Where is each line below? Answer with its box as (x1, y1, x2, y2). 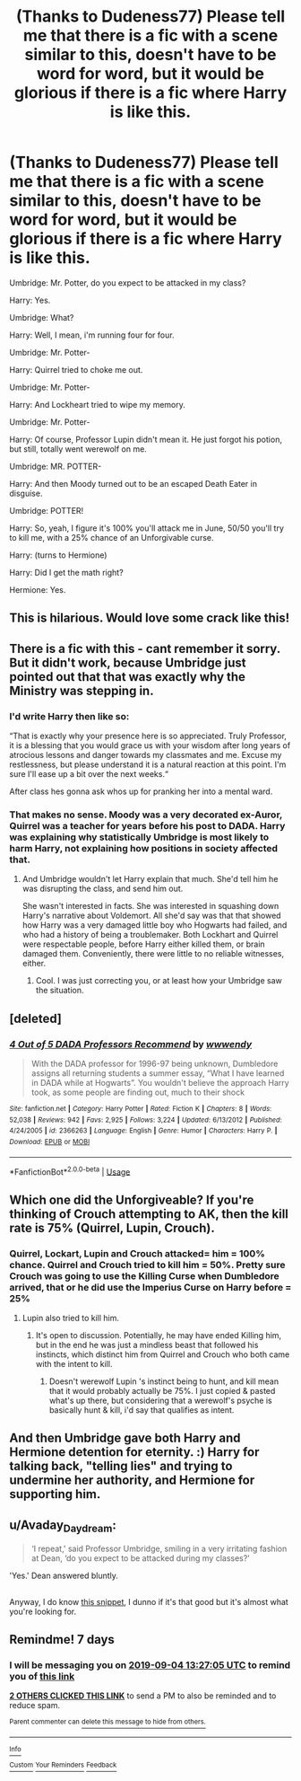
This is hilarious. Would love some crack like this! (9, 611, 290, 626)
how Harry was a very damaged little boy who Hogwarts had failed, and (21, 920, 288, 930)
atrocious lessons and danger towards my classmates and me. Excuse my (9, 750, 282, 761)
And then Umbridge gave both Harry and (9, 1431, 241, 1446)
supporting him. (9, 1486, 101, 1502)
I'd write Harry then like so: (9, 710, 130, 722)
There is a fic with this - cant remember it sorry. (9, 640, 280, 657)
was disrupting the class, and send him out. (21, 883, 184, 895)
